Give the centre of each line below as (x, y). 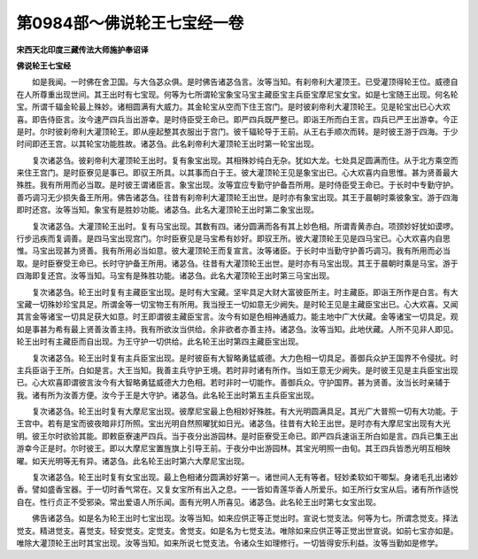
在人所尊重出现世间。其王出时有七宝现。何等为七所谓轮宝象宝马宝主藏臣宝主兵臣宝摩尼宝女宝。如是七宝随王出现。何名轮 (237, 94)
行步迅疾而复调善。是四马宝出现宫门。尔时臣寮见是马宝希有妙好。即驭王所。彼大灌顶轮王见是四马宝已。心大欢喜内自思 (233, 238)
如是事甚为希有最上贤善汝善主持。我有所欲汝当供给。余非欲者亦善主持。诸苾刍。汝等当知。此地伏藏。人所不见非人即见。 (237, 329)
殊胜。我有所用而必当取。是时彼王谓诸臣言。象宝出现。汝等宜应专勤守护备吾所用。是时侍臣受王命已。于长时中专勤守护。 (237, 185)
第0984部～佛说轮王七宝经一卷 (130, 23)
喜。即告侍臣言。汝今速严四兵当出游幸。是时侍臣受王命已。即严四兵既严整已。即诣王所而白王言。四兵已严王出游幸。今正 (237, 119)
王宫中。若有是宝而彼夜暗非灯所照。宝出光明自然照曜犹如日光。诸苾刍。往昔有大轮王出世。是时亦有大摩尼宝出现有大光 (233, 423)
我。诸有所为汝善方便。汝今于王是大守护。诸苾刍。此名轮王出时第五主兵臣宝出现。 (167, 395)
